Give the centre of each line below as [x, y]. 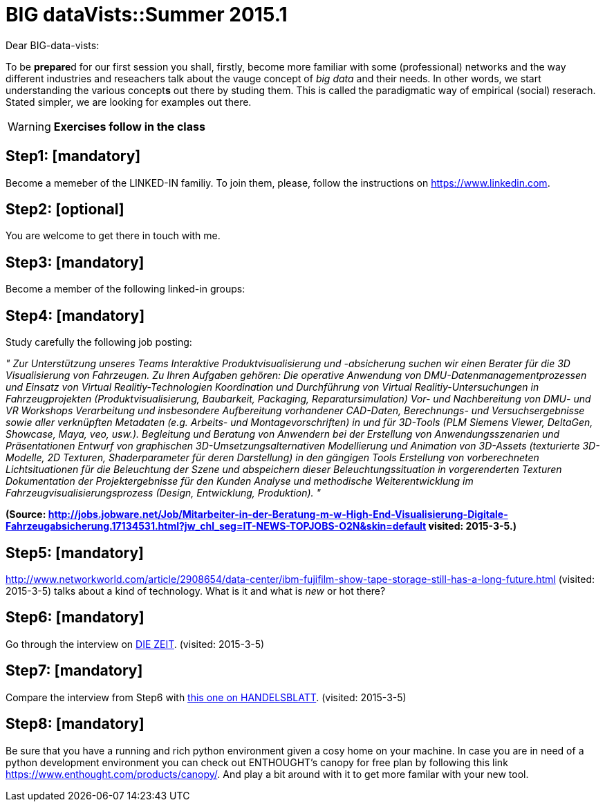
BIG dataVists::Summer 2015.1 [147, 15]
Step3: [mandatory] [75, 262]
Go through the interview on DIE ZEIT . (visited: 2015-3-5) [135, 644]
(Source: [26, 514]
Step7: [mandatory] [74, 671]
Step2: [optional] [65, 210]
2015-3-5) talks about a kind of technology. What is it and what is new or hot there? [196, 591]
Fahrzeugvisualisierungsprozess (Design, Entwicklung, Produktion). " [164, 493]
